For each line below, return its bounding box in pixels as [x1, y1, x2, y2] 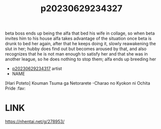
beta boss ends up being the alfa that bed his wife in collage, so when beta [5, 30, 155, 37]
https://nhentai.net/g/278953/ [5, 119, 64, 125]
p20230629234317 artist [12, 66, 62, 72]
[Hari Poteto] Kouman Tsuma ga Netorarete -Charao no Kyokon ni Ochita [5, 80, 150, 86]
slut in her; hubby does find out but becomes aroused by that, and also [5, 46, 147, 52]
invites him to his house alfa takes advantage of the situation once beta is [5, 36, 152, 41]
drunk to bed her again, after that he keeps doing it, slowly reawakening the [5, 41, 156, 47]
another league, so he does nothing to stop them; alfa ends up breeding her [5, 56, 157, 62]
